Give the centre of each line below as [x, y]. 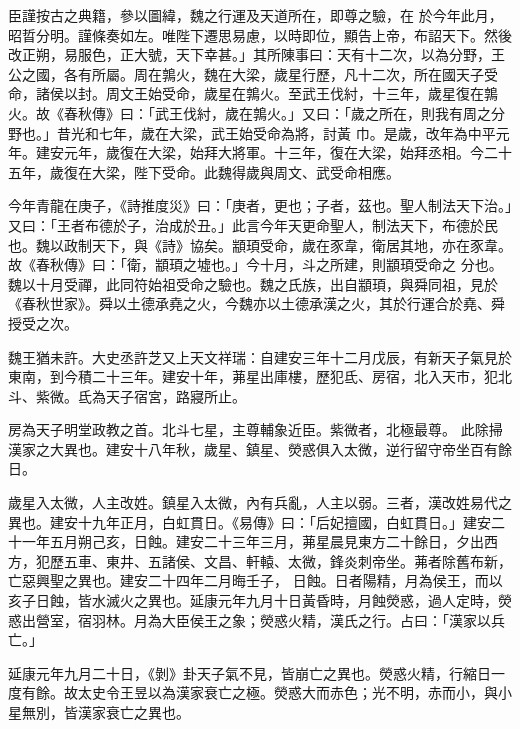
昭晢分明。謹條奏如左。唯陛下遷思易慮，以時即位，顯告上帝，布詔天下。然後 [260, 34]
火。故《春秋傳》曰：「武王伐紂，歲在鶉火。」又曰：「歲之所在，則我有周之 [249, 112]
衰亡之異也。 [147, 712]
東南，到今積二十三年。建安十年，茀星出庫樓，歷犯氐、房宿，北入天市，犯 [253, 376]
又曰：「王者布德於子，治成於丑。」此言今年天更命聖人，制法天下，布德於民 [253, 224]
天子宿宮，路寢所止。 [175, 395]
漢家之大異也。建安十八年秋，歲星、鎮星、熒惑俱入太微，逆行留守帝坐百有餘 [260, 448]
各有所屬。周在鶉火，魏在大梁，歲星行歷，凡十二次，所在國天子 [273, 73]
